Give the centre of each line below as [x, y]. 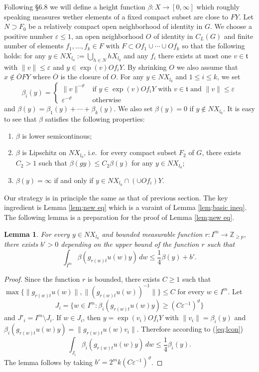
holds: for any [25, 55]
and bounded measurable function [152, 234]
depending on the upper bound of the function [130, 244]
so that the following [213, 46]
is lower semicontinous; [57, 135]
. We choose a [231, 26]
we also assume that [207, 67]
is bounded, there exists [124, 279]
